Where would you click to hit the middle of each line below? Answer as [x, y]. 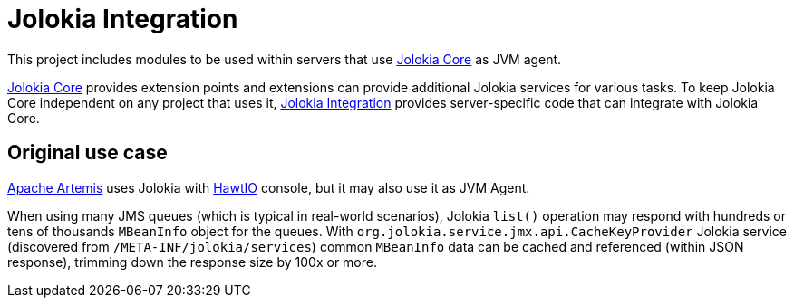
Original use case [87, 153]
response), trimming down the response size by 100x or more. [192, 262]
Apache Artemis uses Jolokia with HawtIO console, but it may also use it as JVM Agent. [269, 187]
